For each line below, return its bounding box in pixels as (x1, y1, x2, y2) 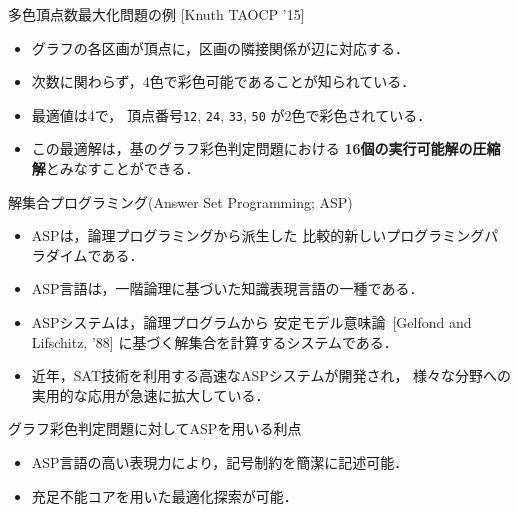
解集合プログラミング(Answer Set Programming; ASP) (8, 191, 353, 212)
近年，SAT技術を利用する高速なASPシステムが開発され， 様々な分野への (31, 365, 512, 386)
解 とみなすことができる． (31, 158, 200, 179)
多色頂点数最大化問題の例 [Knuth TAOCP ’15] (8, 4, 305, 24)
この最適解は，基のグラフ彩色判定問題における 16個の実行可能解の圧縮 (31, 138, 501, 159)
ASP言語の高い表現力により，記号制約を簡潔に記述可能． (31, 451, 409, 472)
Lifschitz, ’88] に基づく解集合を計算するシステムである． (31, 331, 398, 352)
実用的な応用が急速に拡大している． (31, 384, 270, 405)
